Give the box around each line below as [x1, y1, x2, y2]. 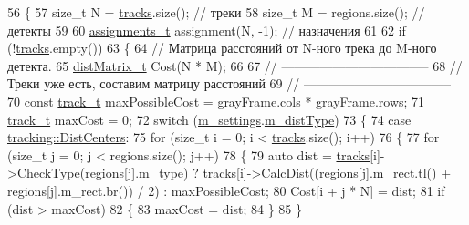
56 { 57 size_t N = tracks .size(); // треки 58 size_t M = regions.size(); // [7, 3, 425, 21]
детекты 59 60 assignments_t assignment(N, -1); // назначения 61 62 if [7, 20, 406, 39]
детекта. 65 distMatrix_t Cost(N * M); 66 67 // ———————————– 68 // [7, 56, 463, 75]
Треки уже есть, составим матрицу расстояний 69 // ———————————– [7, 74, 451, 93]
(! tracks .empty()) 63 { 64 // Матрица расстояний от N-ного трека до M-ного [7, 38, 437, 57]
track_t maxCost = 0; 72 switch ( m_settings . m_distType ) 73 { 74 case [7, 109, 412, 128]
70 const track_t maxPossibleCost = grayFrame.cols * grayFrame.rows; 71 [7, 91, 425, 110]
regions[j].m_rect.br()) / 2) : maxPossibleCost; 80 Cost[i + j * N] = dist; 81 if [7, 180, 445, 199]
